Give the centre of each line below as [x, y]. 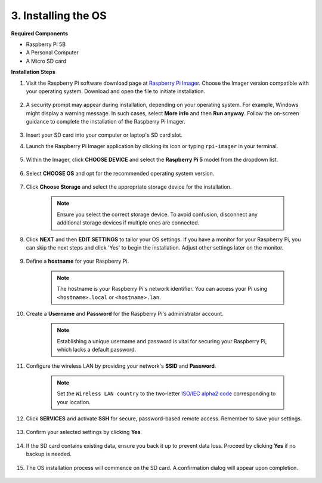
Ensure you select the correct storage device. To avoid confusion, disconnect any [157, 214]
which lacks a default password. [97, 350]
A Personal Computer [52, 53]
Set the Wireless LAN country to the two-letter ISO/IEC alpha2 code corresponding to [166, 393]
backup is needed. [49, 454]
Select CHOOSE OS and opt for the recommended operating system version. [120, 173]
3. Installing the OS [59, 16]
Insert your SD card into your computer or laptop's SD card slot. [104, 135]
